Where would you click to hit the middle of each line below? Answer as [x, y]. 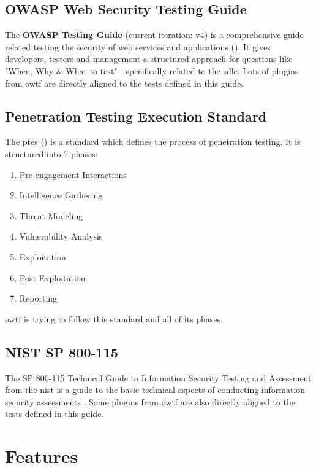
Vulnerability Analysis [61, 236]
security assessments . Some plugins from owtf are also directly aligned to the [150, 401]
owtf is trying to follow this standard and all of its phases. [114, 318]
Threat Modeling [51, 215]
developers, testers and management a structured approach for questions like [149, 59]
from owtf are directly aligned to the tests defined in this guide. [124, 83]
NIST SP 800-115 [62, 352]
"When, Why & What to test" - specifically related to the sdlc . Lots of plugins [152, 70]
